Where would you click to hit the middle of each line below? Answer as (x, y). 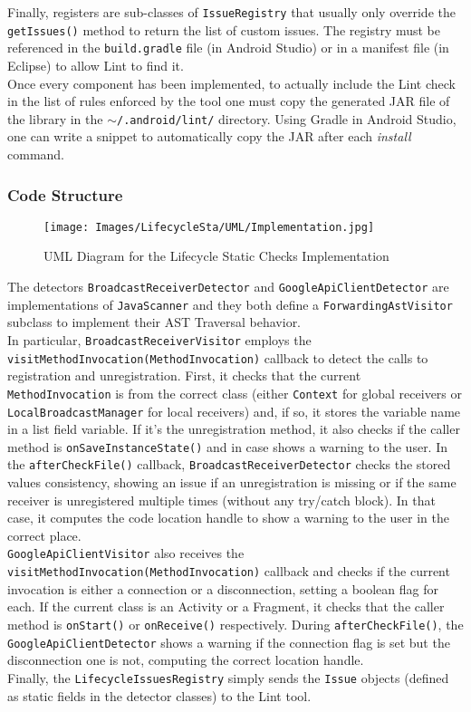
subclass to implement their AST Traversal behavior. (154, 322)
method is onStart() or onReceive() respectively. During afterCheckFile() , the (235, 624)
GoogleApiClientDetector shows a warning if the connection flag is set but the (229, 642)
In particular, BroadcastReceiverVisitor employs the (159, 339)
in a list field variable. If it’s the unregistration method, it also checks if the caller (234, 429)
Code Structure (65, 194)
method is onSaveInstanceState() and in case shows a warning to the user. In (228, 446)
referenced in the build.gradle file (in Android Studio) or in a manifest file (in (228, 48)
